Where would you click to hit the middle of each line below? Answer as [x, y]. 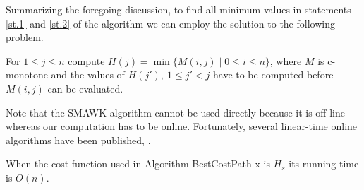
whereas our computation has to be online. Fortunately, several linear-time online [182, 126]
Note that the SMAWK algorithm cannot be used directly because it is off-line [175, 112]
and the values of [88, 75]
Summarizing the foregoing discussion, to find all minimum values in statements [178, 9]
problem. [25, 37]
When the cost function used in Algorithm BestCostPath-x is [138, 164]
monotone [27, 75]
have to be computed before [273, 75]
